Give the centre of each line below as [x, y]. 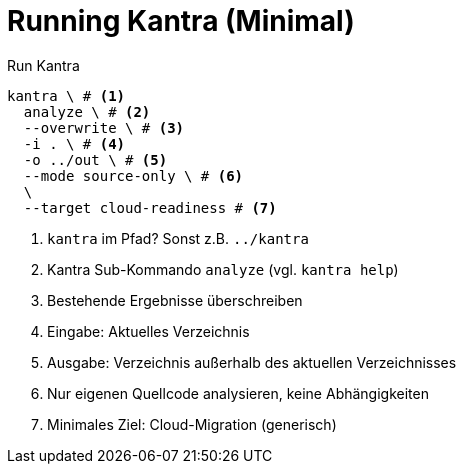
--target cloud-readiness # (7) [150, 207]
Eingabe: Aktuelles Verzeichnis [148, 331]
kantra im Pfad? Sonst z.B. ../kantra [178, 238]
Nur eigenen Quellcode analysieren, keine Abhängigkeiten [238, 393]
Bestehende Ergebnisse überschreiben [175, 300]
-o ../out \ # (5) [95, 159]
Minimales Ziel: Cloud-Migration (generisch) [192, 424]
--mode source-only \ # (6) [133, 175]
